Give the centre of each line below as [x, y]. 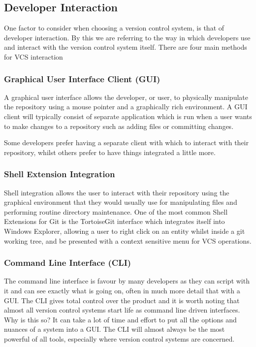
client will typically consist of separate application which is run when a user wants [128, 116]
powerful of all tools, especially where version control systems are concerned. [119, 338]
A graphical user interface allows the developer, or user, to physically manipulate [126, 97]
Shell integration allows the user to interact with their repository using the [117, 192]
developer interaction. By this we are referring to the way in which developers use [127, 37]
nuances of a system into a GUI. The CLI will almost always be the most [114, 329]
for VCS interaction [33, 56]
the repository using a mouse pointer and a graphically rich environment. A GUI [126, 107]
